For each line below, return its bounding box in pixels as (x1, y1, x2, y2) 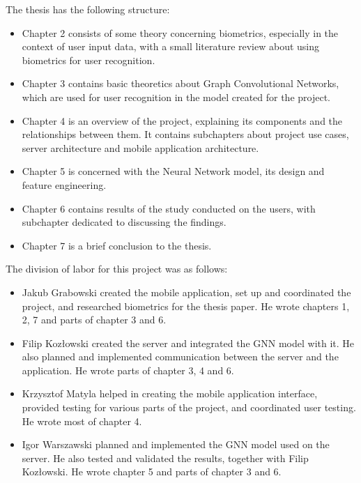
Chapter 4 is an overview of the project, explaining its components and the (22, 113, 343, 128)
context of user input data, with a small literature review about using (22, 39, 320, 54)
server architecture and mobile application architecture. (22, 140, 259, 155)
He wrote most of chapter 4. (22, 413, 142, 428)
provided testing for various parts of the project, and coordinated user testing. (22, 400, 356, 415)
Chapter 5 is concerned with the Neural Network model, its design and (22, 164, 325, 178)
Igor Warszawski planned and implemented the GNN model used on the (22, 437, 330, 452)
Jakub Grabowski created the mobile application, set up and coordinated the (22, 284, 351, 299)
